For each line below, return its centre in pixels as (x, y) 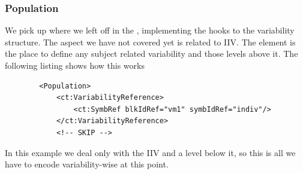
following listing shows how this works (75, 65)
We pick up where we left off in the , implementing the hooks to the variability (150, 30)
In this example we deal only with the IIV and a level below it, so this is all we (150, 152)
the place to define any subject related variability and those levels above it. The (151, 54)
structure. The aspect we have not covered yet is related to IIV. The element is (150, 42)
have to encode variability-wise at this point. (87, 164)
